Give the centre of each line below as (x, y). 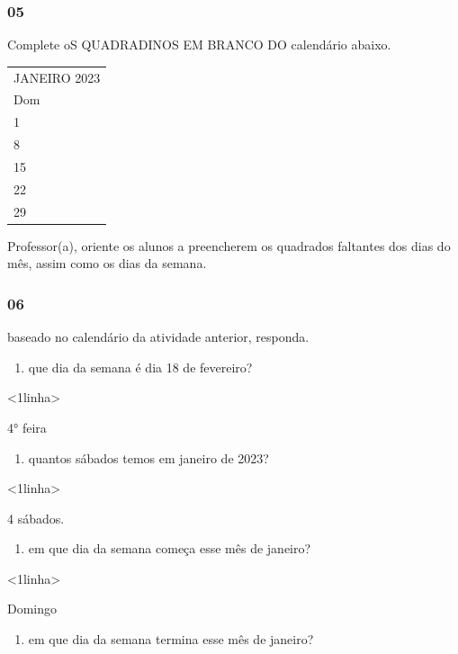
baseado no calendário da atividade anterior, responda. (158, 337)
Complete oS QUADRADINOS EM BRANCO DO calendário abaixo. (199, 45)
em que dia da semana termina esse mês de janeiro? (171, 639)
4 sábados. (36, 518)
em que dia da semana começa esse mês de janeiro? (170, 548)
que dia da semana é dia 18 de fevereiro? (140, 367)
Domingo (32, 609)
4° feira (27, 427)
